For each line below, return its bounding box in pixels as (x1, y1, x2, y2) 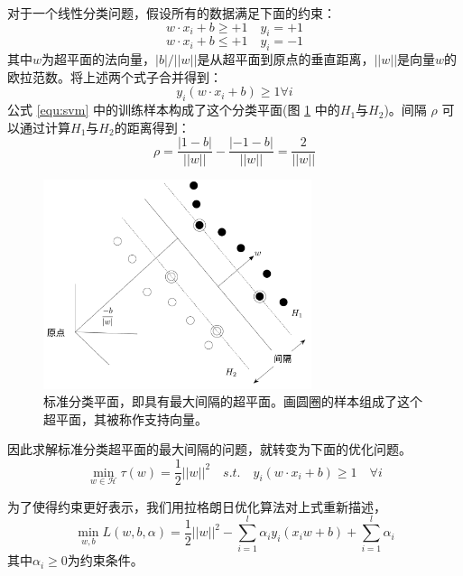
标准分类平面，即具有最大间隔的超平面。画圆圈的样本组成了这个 (43, 392, 422, 411)
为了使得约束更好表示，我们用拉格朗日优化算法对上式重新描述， (7, 497, 386, 516)
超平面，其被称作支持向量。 (43, 409, 208, 428)
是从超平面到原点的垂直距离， (197, 50, 375, 69)
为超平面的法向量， (42, 50, 156, 69)
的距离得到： (114, 117, 190, 136)
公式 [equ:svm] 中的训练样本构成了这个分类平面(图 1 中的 (7, 100, 340, 119)
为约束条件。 (67, 551, 144, 570)
